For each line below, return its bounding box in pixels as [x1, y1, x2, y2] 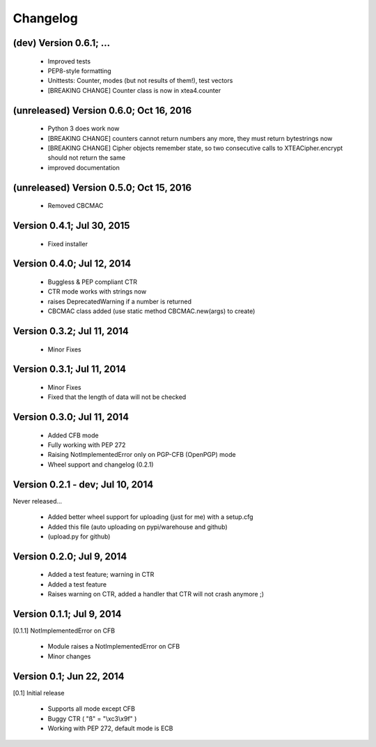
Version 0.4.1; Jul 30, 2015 [13, 220, 130, 232]
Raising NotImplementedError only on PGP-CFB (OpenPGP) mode [47, 451, 236, 459]
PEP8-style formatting [47, 66, 111, 75]
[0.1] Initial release [13, 688, 65, 697]
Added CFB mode [47, 431, 99, 439]
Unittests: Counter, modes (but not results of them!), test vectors [47, 77, 233, 85]
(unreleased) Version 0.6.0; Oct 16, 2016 [13, 105, 192, 116]
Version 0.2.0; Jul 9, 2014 [13, 550, 127, 562]
